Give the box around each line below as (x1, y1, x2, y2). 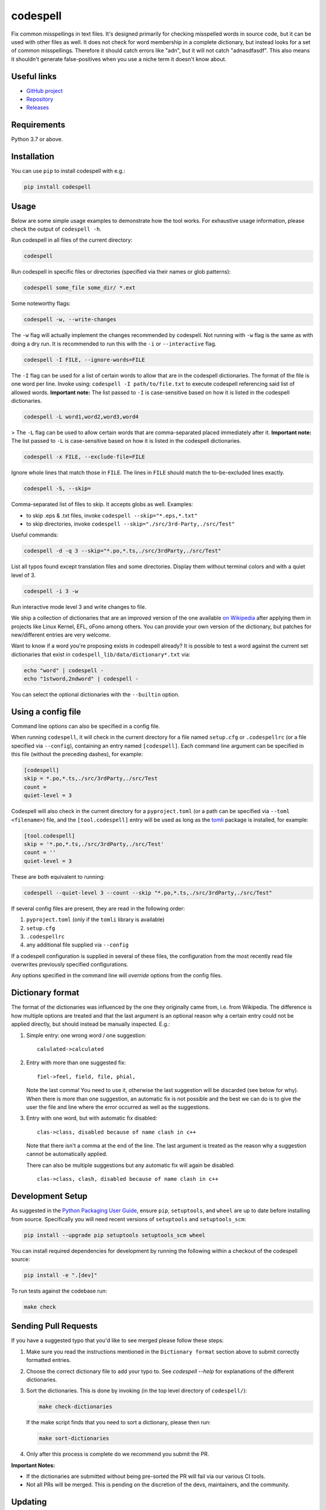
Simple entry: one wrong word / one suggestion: (26, 1032, 147, 1039)
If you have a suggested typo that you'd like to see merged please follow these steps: (11, 1337, 224, 1344)
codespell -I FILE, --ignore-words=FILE (24, 356, 145, 363)
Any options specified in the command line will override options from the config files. (11, 972, 223, 979)
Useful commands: (11, 532, 59, 539)
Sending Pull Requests (11, 1321, 98, 1331)
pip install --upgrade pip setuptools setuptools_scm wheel (24, 1232, 206, 1238)
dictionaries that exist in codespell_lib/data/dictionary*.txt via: (11, 651, 191, 658)
